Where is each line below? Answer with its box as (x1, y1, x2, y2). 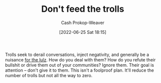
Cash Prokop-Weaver (61, 20, 105, 26)
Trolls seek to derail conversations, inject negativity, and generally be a (5, 52, 149, 57)
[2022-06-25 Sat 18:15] (59, 29, 107, 35)
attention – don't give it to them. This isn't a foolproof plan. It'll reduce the (5, 67, 154, 73)
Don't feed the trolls (41, 3, 125, 15)
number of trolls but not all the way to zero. (5, 72, 93, 78)
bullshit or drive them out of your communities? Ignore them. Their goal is (5, 62, 154, 68)
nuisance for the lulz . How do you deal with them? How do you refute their (5, 56, 156, 62)
